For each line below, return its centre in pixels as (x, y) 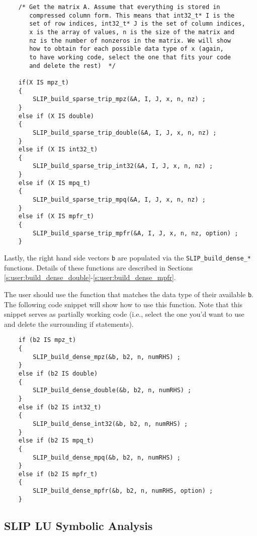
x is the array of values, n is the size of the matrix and (132, 32)
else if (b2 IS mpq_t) (56, 441)
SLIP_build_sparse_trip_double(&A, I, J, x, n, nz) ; (125, 132)
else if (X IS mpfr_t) (56, 216)
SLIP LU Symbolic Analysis (78, 525)
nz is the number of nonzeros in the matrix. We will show (130, 40)
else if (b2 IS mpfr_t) (58, 474)
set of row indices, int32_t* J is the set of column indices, (137, 24)
